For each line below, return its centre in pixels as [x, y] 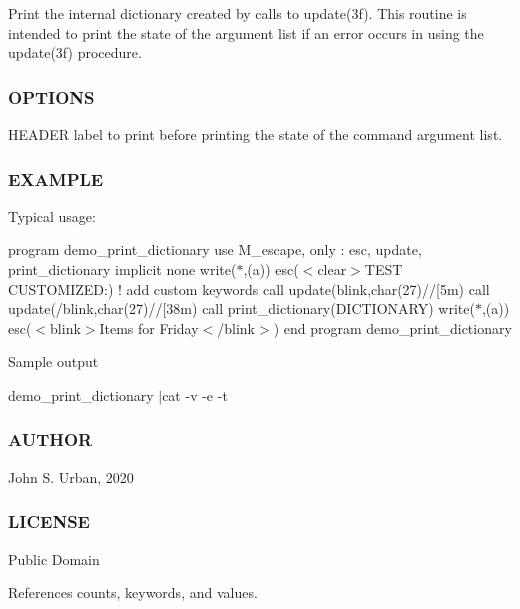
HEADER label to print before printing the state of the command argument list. [255, 134]
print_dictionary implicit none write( [122, 269]
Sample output [53, 361]
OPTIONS [51, 96]
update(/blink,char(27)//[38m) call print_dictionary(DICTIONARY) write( [241, 308]
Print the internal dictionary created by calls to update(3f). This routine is [237, 13]
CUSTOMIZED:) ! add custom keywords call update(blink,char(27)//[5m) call [249, 288]
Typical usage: [52, 215]
